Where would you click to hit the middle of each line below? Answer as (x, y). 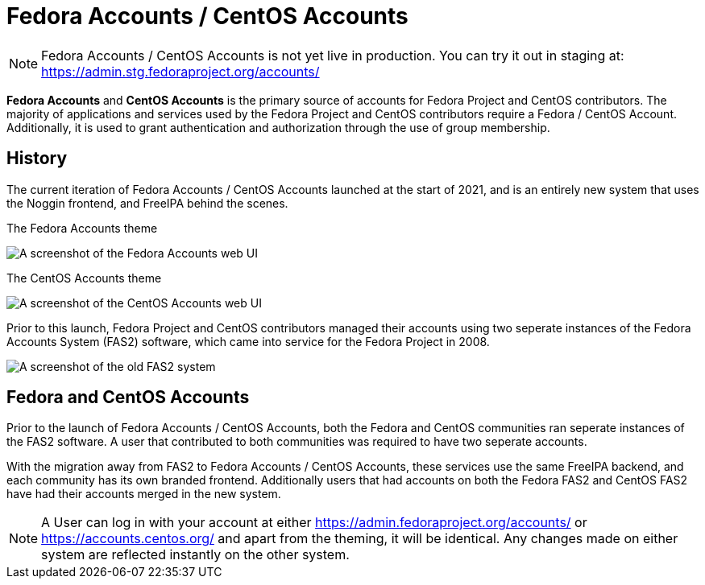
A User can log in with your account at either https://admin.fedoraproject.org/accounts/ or (314, 523)
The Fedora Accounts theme (82, 228)
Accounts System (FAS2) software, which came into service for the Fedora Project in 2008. (248, 341)
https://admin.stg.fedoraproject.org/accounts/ (180, 71)
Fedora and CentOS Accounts (128, 398)
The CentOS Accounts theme (84, 278)
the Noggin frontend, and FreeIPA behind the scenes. (147, 203)
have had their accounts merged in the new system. (144, 494)
